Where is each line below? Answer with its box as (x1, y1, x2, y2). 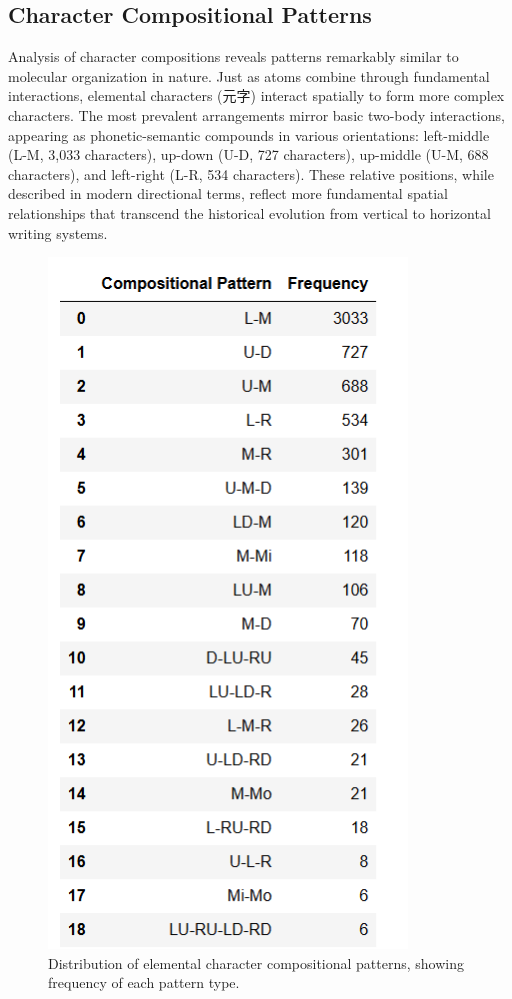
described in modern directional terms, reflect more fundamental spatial (8, 183, 448, 204)
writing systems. (8, 222, 108, 243)
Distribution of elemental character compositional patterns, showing (48, 952, 465, 973)
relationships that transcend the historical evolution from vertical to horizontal (8, 202, 491, 223)
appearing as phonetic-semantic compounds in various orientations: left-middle (8, 124, 490, 145)
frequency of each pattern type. (48, 972, 240, 993)
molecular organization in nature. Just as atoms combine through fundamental (8, 65, 490, 86)
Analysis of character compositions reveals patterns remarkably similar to (8, 46, 459, 67)
